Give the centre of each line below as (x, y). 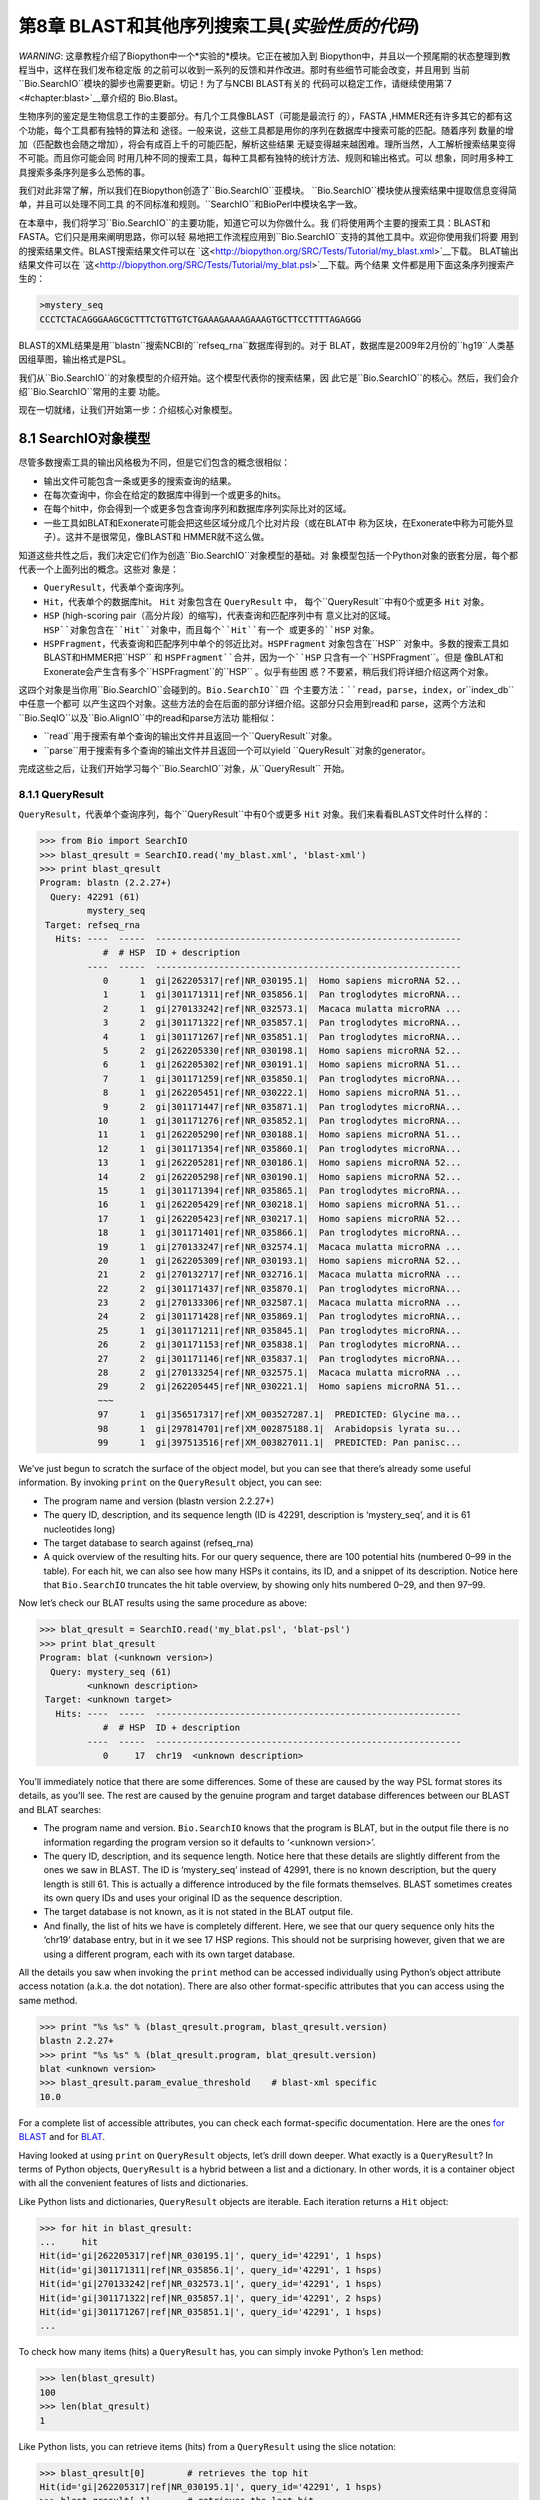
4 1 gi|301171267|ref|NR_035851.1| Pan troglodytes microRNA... (282, 1036)
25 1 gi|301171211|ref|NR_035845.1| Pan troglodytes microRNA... (279, 1330)
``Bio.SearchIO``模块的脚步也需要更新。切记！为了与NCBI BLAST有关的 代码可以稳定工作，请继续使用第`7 (235, 84)
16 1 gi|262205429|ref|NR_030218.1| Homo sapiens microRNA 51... (279, 1204)
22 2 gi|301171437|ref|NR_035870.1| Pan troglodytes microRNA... (279, 1288)
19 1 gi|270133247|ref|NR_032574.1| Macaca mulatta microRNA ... (279, 1246)
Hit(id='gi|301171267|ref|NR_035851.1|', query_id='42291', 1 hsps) (211, 2312)
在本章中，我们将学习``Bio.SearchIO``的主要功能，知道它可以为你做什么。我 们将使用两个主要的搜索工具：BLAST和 (254, 222)
